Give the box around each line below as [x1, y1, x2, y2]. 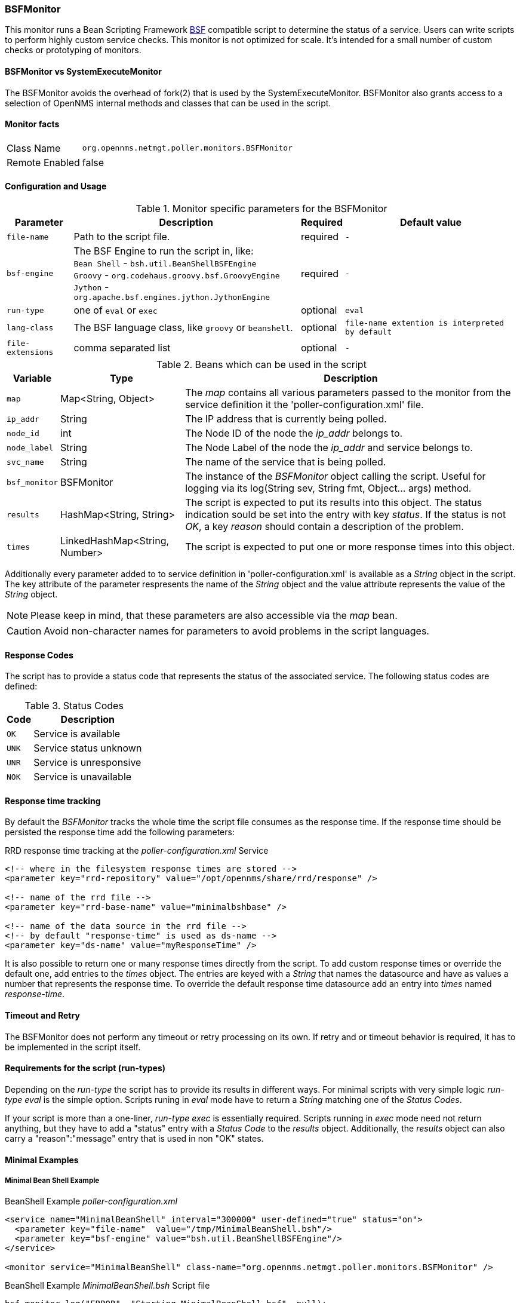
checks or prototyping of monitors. [5, 45, 141, 56]
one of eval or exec [73, 304, 158, 317]
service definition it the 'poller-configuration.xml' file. [185, 398, 424, 411]
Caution [7, 625, 42, 637]
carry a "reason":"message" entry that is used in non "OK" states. [5, 1133, 264, 1143]
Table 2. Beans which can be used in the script [156, 358, 367, 371]
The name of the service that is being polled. [185, 456, 386, 468]
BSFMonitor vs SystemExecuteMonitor [5, 66, 162, 76]
